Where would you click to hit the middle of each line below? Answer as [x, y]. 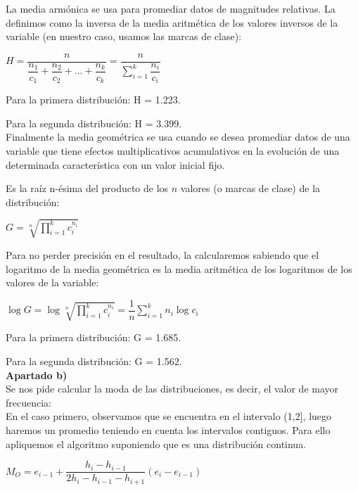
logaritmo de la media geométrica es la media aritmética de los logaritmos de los [179, 268]
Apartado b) [37, 375]
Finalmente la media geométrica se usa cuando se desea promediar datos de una [178, 137]
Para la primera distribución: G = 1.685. [94, 337]
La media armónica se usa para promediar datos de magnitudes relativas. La [171, 8]
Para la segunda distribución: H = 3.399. [94, 123]
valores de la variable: [52, 282]
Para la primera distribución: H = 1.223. [93, 100]
